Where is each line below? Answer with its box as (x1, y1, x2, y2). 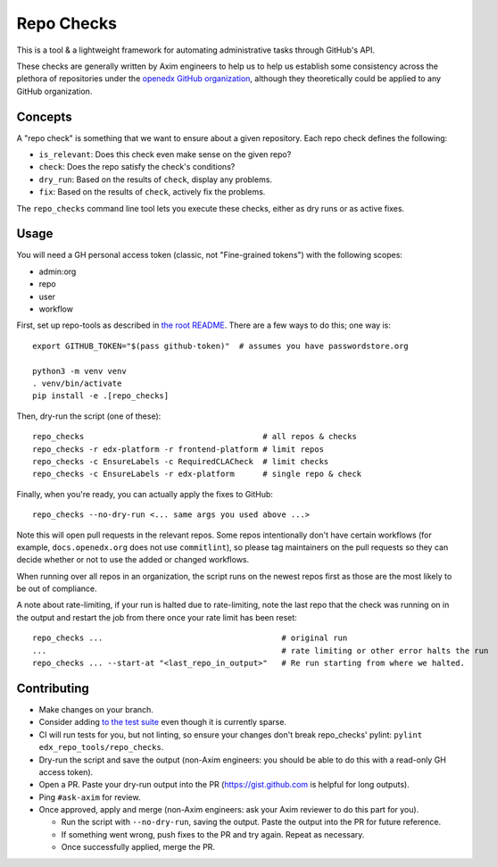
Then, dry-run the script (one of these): (16, 411, 162, 421)
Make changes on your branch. (38, 704, 153, 714)
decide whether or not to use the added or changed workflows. (16, 554, 250, 565)
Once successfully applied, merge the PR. (61, 842, 216, 853)
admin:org (38, 266, 77, 277)
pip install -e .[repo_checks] (32, 391, 170, 401)
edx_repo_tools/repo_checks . (38, 742, 164, 753)
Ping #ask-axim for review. (38, 791, 141, 803)
